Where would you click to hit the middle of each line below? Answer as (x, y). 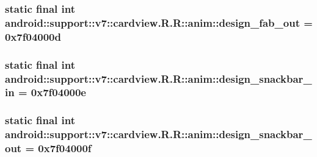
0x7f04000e (58, 92)
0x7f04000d (33, 36)
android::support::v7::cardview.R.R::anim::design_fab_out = (159, 22)
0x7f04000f (65, 148)
